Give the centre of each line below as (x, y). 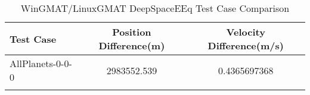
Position (132, 32)
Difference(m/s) (246, 45)
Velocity (246, 32)
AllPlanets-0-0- (41, 63)
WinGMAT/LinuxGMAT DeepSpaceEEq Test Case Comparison (155, 8)
